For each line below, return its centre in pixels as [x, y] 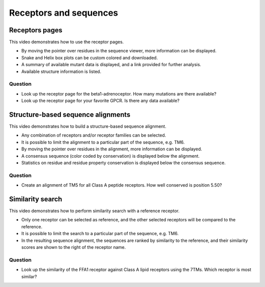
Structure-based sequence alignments [70, 114]
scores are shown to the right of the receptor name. [74, 247]
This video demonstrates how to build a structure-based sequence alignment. [88, 126]
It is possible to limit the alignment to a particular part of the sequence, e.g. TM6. [103, 142]
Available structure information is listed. [61, 72]
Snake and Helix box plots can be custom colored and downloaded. [90, 58]
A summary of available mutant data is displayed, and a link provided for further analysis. [111, 65]
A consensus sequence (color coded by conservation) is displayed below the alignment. [110, 156]
